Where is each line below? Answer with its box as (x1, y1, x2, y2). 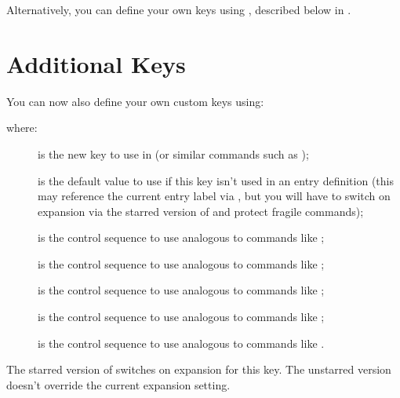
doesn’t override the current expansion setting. (6, 376, 231, 393)
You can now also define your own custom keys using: (6, 93, 264, 109)
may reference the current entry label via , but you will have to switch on (38, 188, 391, 204)
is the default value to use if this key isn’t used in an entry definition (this (38, 172, 394, 188)
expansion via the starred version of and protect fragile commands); (38, 203, 364, 219)
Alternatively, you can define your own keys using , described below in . (6, 2, 351, 17)
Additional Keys (6, 47, 186, 79)
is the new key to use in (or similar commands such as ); (38, 145, 309, 162)
